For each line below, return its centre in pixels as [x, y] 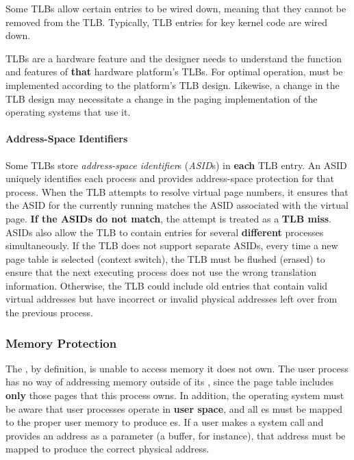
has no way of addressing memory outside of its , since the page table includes [169, 382]
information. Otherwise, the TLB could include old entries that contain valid [167, 285]
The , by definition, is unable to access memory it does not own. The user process [177, 368]
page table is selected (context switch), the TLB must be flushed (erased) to [165, 258]
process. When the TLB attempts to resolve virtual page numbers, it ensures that [177, 191]
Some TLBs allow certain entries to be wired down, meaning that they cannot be [176, 8]
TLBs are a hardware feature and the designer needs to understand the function [174, 58]
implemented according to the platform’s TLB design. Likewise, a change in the [173, 85]
